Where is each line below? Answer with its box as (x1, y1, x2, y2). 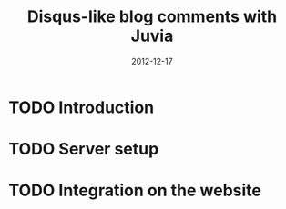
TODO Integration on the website (8, 180, 261, 201)
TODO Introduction (8, 97, 155, 117)
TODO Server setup (8, 139, 159, 160)
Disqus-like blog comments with (26, 6, 278, 27)
